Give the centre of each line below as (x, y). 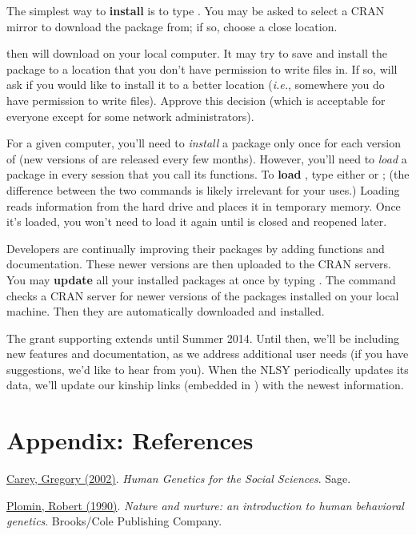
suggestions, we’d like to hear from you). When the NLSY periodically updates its (208, 369)
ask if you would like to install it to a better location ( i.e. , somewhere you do (196, 84)
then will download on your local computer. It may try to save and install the (197, 53)
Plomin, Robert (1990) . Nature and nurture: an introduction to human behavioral (205, 505)
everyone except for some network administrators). (130, 116)
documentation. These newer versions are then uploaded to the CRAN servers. (199, 264)
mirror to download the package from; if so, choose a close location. (172, 26)
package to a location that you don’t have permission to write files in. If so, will (202, 68)
